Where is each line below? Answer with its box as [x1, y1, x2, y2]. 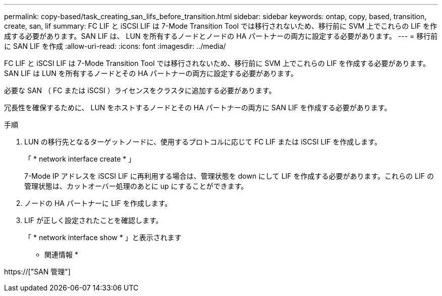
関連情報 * [44, 250, 78, 259]
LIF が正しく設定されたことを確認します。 [24, 216, 163, 225]
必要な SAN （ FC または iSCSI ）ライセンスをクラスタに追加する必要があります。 [4, 86, 276, 95]
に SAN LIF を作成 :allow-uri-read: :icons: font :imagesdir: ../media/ [4, 42, 226, 50]
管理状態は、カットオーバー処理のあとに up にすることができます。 [24, 182, 248, 190]
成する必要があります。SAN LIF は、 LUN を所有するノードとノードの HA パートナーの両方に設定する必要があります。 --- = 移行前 [4, 32, 438, 40]
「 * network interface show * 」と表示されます [24, 233, 182, 242]
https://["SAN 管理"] [4, 267, 71, 276]
